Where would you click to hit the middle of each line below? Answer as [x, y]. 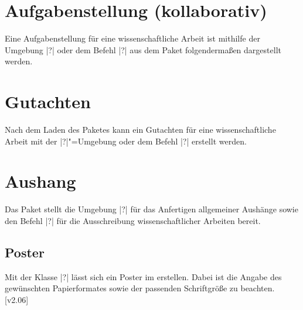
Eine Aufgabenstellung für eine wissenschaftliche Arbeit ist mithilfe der [132, 38]
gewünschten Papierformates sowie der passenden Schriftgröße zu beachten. [140, 288]
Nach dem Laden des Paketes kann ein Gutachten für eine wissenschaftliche [140, 130]
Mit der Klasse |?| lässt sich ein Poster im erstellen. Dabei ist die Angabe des [143, 276]
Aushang [40, 181]
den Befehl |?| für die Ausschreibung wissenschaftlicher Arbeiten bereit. [133, 220]
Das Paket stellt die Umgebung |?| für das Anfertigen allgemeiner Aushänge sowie [151, 209]
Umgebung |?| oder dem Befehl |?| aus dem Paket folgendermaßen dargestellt [143, 49]
